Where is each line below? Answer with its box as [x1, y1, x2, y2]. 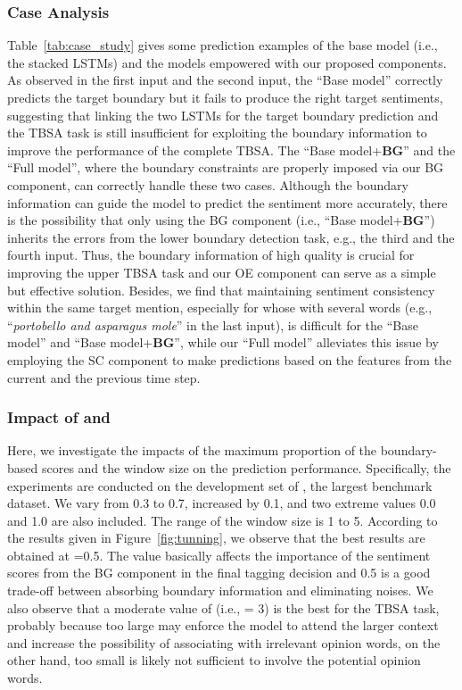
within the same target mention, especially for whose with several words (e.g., [7, 298, 433, 317]
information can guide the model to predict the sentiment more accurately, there [7, 193, 448, 212]
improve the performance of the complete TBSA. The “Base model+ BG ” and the [7, 140, 456, 159]
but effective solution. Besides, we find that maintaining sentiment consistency [7, 280, 435, 299]
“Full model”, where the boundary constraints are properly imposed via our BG [7, 158, 444, 177]
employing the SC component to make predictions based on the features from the [7, 350, 452, 369]
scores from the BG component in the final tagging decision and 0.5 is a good [7, 563, 431, 582]
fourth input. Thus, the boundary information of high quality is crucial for [7, 245, 415, 264]
